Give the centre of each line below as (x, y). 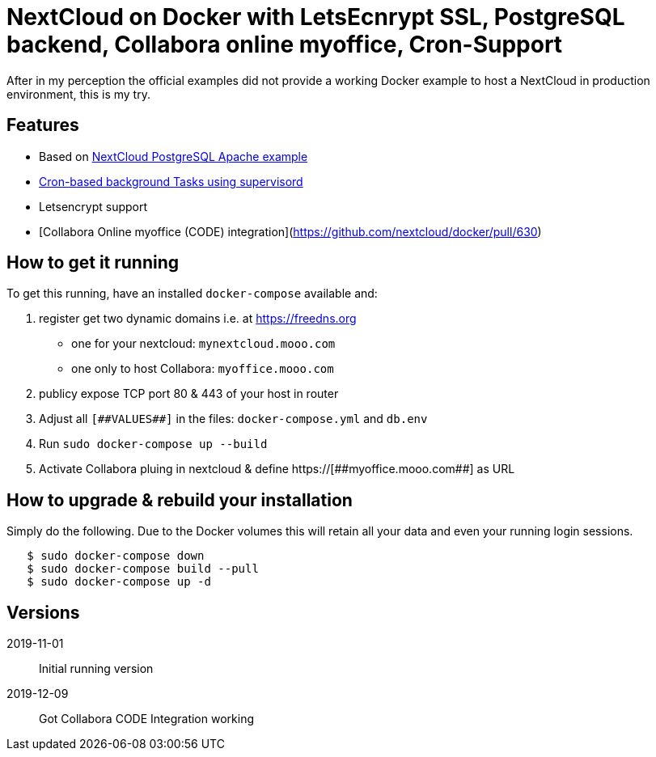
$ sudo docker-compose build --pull (143, 569)
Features (43, 125)
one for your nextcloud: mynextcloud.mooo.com (203, 344)
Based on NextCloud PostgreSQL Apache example (174, 156)
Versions (43, 612)
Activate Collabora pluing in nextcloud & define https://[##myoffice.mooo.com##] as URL (277, 469)
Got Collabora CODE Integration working (146, 719)
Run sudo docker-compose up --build (153, 444)
